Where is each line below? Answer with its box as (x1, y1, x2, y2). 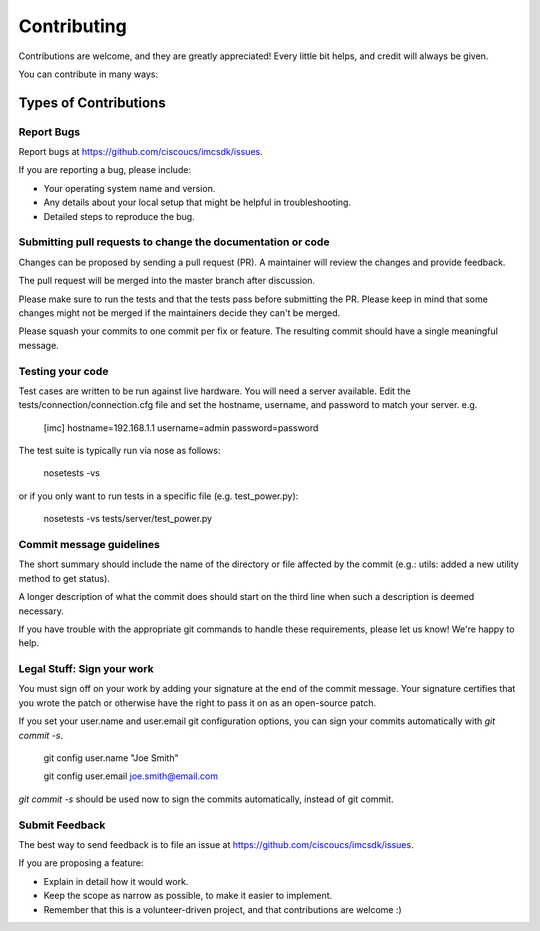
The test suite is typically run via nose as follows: (18, 445, 221, 457)
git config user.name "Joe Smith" (43, 752, 179, 764)
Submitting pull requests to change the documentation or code (18, 235, 330, 249)
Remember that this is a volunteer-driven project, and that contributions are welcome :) (43, 903, 402, 915)
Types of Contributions (18, 94, 166, 111)
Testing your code (18, 364, 109, 378)
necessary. (18, 605, 65, 617)
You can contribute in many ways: (18, 68, 159, 80)
